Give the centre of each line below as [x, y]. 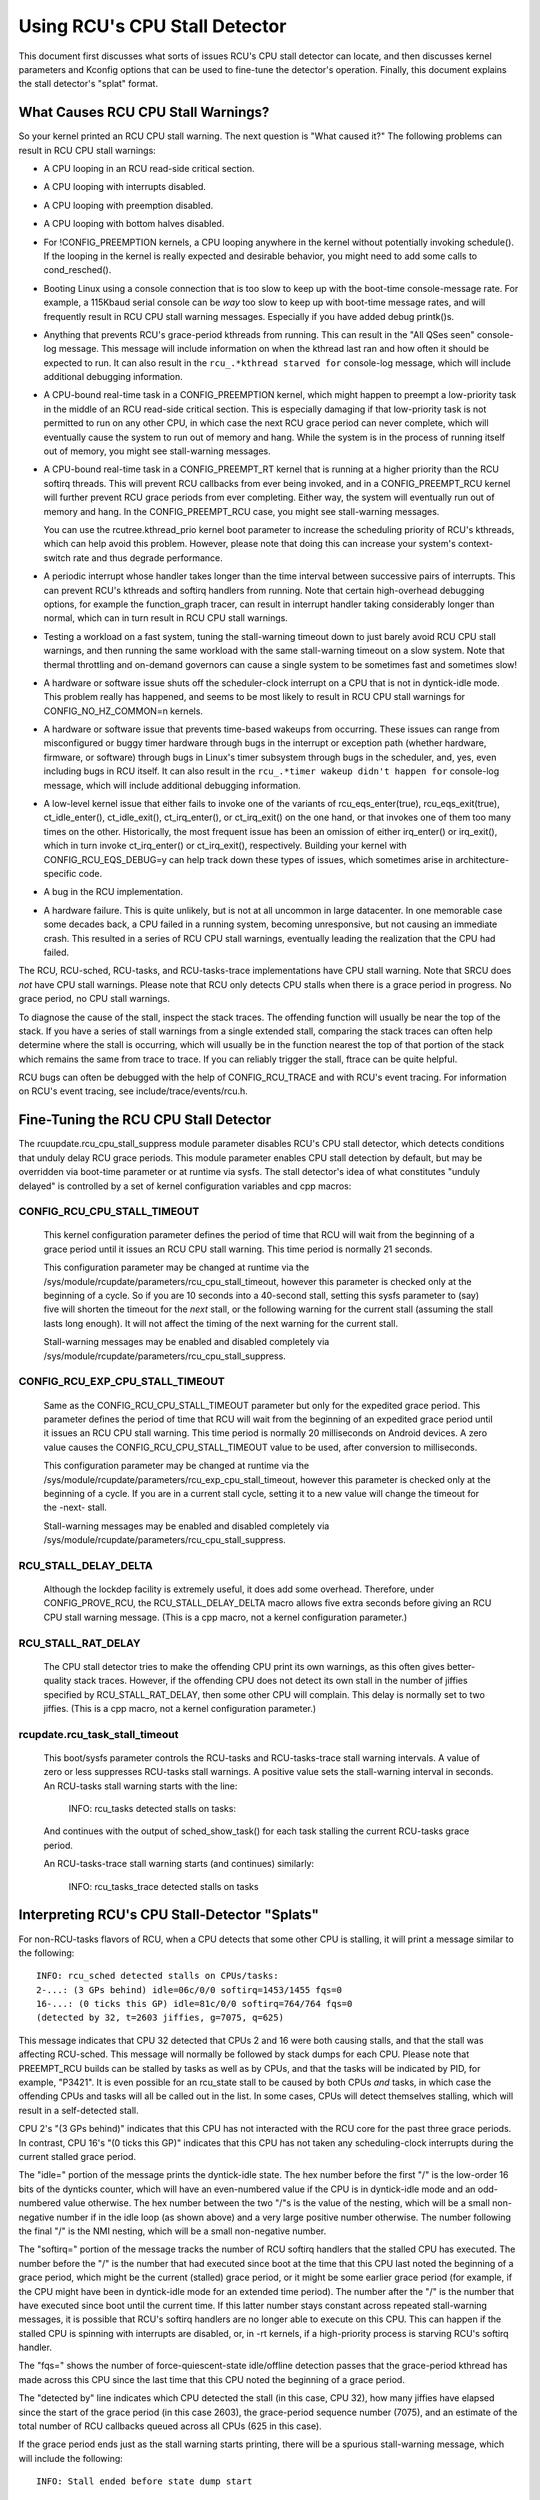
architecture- [482, 859]
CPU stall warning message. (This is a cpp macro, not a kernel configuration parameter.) [225, 1617]
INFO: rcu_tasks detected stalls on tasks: [152, 1809]
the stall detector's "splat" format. [88, 84]
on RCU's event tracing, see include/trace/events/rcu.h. [133, 1091]
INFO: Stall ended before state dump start [144, 2481]
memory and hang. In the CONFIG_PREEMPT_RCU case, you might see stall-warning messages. [241, 511]
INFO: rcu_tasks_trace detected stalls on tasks [163, 1886]
